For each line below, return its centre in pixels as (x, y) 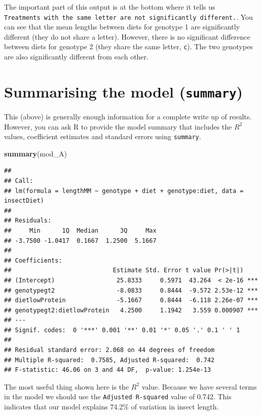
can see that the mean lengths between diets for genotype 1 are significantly (122, 27)
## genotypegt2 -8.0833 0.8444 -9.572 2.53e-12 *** (131, 290)
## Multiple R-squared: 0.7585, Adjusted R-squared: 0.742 (109, 360)
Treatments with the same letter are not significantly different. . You (128, 17)
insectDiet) (24, 201)
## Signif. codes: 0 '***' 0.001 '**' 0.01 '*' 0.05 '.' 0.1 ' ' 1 (122, 330)
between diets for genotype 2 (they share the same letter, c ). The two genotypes (128, 46)
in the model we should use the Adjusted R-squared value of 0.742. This (118, 396)
